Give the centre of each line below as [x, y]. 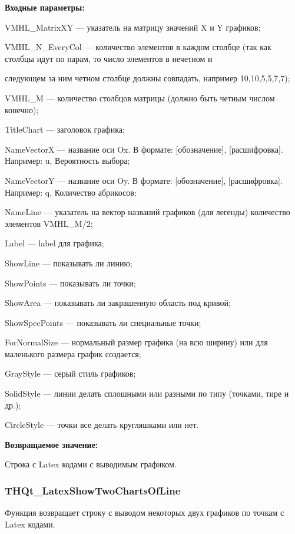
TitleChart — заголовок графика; [65, 129]
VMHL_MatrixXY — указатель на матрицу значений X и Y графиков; [133, 27]
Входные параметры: [45, 7]
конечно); [22, 109]
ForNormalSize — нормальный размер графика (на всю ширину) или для [136, 342]
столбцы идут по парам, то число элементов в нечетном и [109, 58]
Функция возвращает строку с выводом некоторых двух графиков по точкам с [145, 512]
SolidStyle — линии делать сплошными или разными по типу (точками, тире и [147, 393]
